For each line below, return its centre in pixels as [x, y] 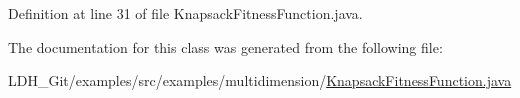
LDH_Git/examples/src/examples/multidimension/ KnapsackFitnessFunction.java [260, 80]
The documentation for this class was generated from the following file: [225, 46]
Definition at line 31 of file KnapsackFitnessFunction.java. [185, 13]
